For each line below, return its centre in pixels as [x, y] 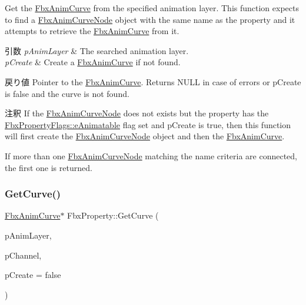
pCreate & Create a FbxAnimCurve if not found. [93, 62]
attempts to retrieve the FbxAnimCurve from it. [92, 31]
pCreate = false [33, 275]
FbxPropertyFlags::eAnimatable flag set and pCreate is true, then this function [148, 124]
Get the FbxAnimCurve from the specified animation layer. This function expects [152, 8]
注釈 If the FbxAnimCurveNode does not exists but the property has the [137, 113]
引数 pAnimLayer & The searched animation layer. [97, 50]
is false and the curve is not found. [67, 93]
